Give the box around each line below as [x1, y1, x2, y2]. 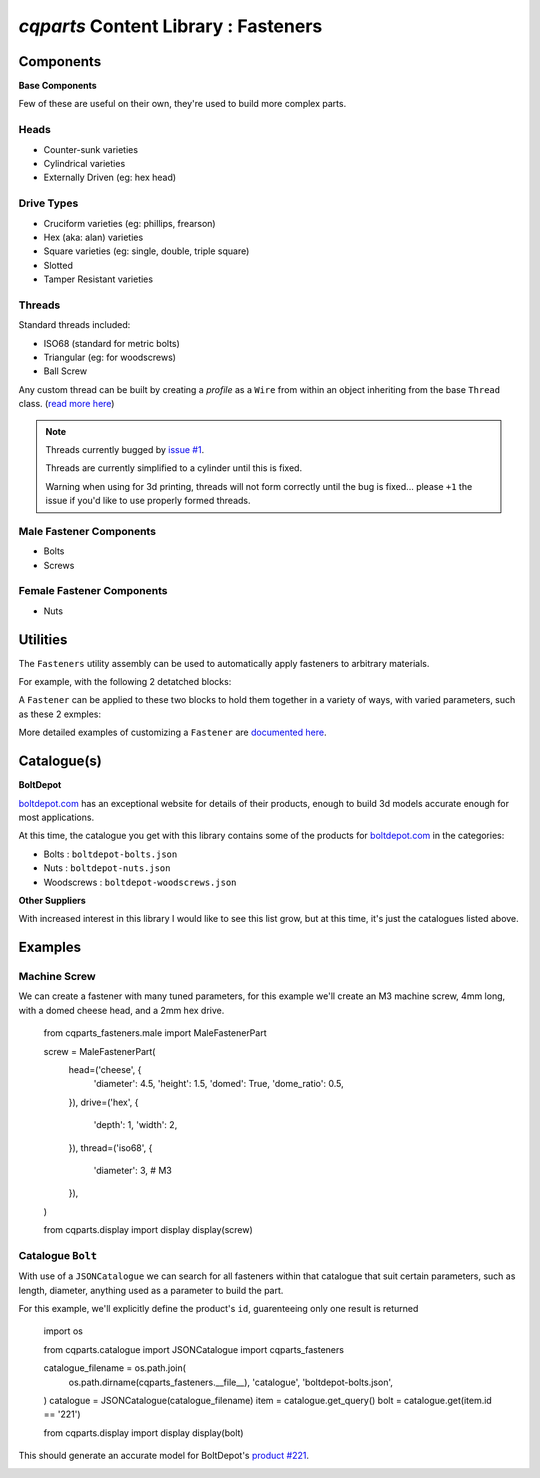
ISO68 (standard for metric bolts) [43, 337, 180, 349]
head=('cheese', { [68, 1064, 142, 1076]
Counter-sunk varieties [43, 143, 139, 155]
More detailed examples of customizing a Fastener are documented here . [18, 726, 327, 739]
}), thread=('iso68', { [68, 1141, 153, 1154]
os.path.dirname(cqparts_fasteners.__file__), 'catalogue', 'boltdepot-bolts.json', [68, 1376, 394, 1388]
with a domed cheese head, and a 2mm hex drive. [18, 1004, 225, 1016]
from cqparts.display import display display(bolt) [43, 1426, 244, 1439]
